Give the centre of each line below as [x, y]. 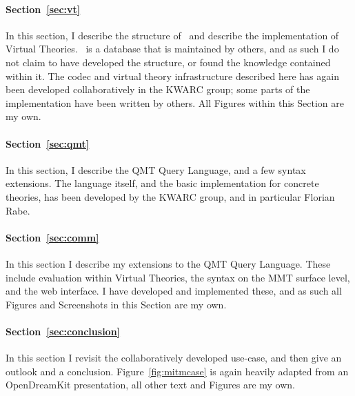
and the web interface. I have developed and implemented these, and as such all [174, 291]
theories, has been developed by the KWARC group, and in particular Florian [170, 196]
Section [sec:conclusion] [63, 331]
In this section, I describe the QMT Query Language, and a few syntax [156, 169]
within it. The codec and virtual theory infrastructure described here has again [172, 76]
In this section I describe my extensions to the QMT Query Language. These [168, 263]
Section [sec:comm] [52, 237]
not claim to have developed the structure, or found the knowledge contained [168, 62]
